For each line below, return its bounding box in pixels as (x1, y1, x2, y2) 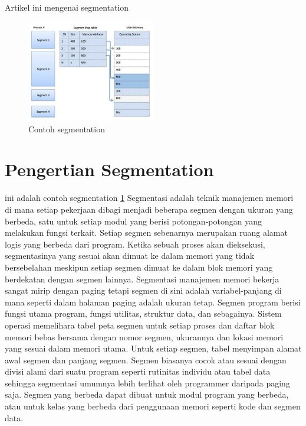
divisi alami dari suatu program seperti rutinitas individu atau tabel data (5, 365, 271, 378)
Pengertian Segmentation (5, 157, 214, 181)
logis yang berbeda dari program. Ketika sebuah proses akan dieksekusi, (5, 238, 265, 250)
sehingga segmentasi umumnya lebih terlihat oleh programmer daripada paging (5, 376, 290, 389)
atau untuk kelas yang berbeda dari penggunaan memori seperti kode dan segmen (5, 400, 301, 412)
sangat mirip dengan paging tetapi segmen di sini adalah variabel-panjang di (5, 284, 282, 297)
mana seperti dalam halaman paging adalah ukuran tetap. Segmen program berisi (5, 295, 301, 308)
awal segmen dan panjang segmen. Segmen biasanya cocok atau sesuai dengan (5, 353, 287, 366)
